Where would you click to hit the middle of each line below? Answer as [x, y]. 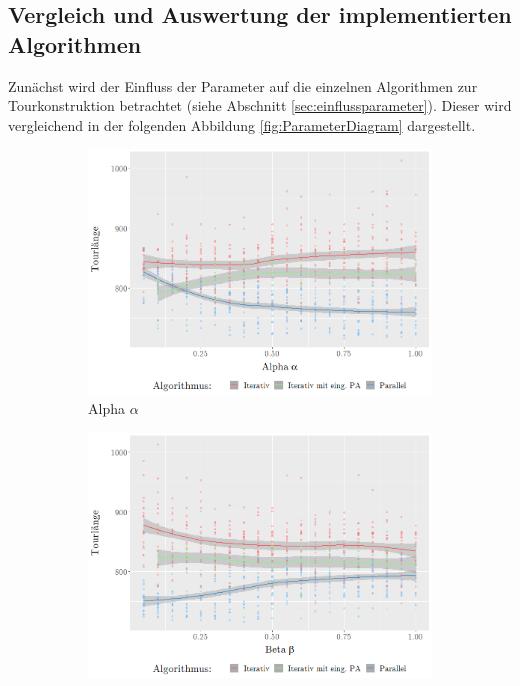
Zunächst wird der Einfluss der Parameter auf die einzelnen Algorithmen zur [243, 85]
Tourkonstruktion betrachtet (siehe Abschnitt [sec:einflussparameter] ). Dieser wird [260, 105]
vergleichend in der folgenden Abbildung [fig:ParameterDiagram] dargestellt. [242, 124]
